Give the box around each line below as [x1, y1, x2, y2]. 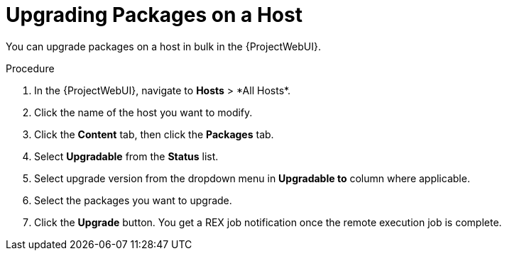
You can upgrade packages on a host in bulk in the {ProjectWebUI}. [6, 40, 322, 52]
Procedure [6, 62, 55, 74]
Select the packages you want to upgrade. [34, 194, 232, 206]
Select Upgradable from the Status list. [34, 150, 219, 162]
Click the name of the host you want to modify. [34, 106, 253, 118]
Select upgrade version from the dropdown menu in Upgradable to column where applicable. [34, 172, 470, 184]
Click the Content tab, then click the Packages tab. [34, 128, 274, 140]
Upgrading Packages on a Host [6, 3, 302, 27]
